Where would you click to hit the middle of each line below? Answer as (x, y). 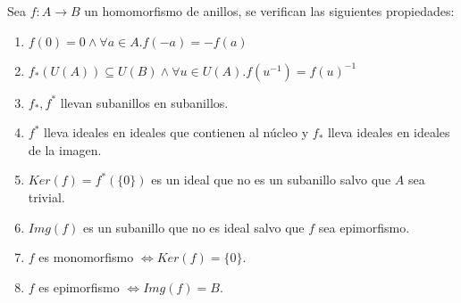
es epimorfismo (79, 287)
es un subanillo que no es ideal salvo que (193, 227)
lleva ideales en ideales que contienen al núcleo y (176, 132)
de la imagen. (65, 149)
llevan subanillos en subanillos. (144, 102)
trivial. (46, 197)
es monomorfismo (86, 257)
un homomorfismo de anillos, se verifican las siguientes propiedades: (269, 11)
